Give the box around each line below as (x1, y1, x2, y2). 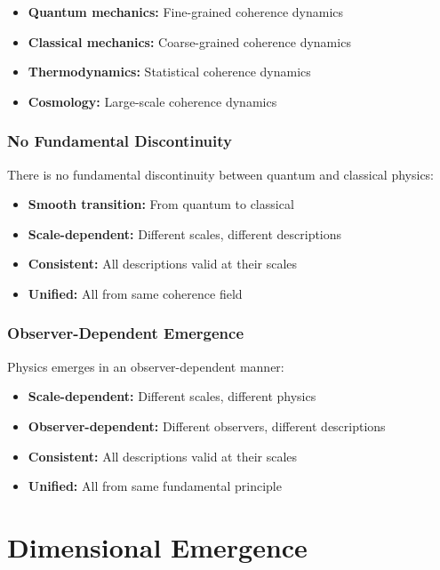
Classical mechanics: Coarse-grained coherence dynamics (28, 32, 351, 51)
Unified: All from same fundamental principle (28, 477, 282, 495)
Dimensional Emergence (7, 528, 308, 565)
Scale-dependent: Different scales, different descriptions (28, 224, 342, 243)
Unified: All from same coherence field (28, 284, 243, 302)
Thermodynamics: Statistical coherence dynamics (28, 62, 311, 81)
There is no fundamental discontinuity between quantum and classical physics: (7, 165, 435, 183)
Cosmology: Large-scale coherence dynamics (28, 92, 277, 110)
